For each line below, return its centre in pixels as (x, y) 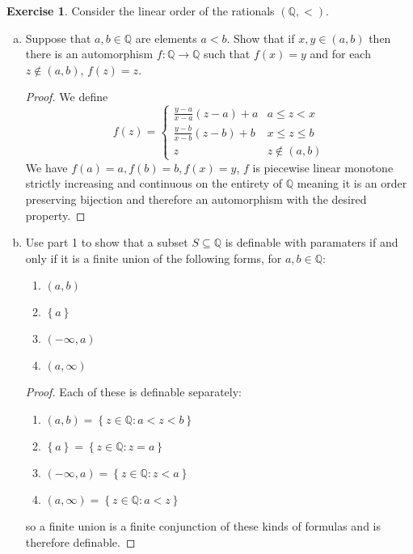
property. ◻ (55, 215)
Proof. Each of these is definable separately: (133, 392)
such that (227, 54)
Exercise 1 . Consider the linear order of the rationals (141, 11)
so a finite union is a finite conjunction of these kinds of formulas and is (203, 526)
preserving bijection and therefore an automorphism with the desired (196, 199)
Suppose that (58, 38)
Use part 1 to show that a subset (107, 242)
